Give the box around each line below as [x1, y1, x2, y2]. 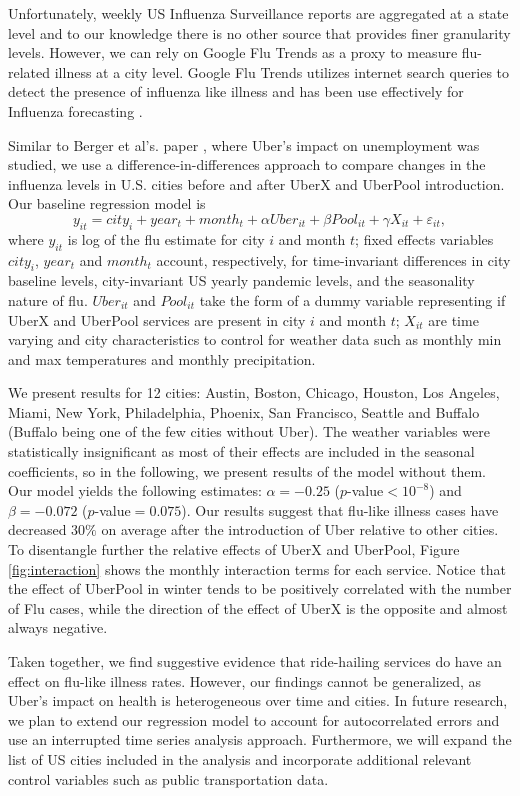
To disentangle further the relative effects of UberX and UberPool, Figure [8, 539, 460, 560]
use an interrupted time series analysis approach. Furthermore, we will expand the [8, 729, 512, 750]
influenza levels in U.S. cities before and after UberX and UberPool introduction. [8, 173, 505, 194]
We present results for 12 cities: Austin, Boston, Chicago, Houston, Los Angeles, [8, 382, 500, 403]
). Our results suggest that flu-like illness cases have [181, 499, 499, 520]
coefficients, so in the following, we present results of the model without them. [8, 460, 486, 481]
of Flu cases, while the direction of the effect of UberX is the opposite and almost [8, 597, 508, 618]
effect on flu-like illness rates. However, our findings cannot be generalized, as [8, 670, 482, 691]
